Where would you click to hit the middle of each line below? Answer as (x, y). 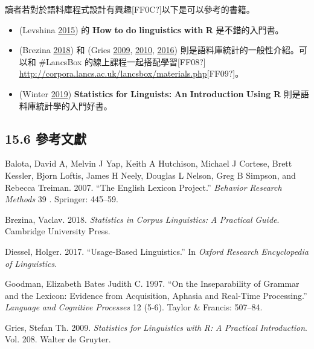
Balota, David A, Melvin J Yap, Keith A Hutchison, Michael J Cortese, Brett (149, 163)
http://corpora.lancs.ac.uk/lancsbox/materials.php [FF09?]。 (131, 73)
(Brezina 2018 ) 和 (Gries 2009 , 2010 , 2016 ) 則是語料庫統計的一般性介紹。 (159, 50)
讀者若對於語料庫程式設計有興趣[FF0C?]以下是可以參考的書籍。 (130, 9)
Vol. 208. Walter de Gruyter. (58, 339)
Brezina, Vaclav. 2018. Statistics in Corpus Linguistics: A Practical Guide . (142, 219)
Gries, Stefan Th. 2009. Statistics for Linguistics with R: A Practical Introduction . (156, 327)
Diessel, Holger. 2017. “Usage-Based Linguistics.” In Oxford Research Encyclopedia (157, 251)
